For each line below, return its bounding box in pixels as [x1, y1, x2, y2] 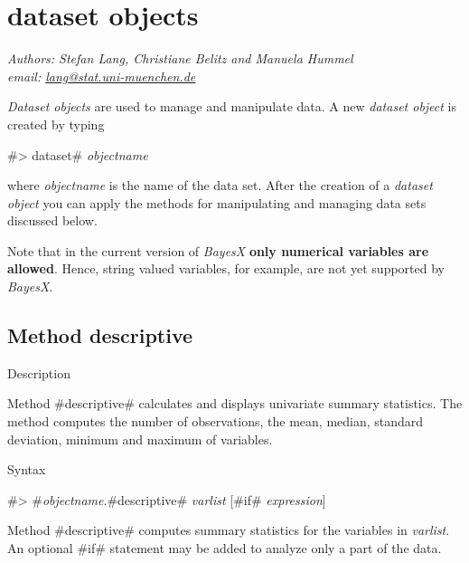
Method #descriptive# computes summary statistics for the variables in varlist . [7, 520, 450, 539]
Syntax [7, 460, 46, 479]
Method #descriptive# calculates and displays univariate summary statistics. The [7, 394, 463, 413]
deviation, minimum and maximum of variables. [7, 429, 273, 448]
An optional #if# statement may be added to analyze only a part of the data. [7, 539, 442, 558]
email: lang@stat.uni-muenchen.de [7, 66, 196, 85]
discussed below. [7, 211, 98, 230]
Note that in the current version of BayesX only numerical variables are [7, 241, 429, 260]
